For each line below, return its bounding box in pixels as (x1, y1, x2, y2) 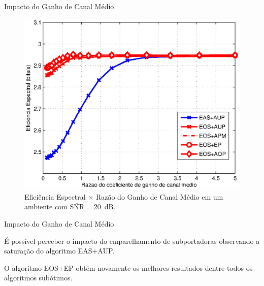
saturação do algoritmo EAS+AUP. (4, 245, 115, 256)
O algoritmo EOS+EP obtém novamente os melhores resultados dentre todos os (4, 262, 253, 273)
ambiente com (24, 201, 68, 212)
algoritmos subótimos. (4, 272, 73, 283)
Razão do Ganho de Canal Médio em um (95, 191, 223, 202)
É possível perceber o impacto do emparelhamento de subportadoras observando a (4, 235, 260, 246)
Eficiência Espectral (24, 191, 86, 202)
